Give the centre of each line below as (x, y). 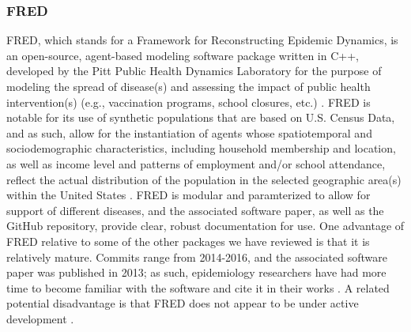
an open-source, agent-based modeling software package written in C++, (183, 55)
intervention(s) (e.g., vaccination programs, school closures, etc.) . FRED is (189, 102)
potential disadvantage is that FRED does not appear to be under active (183, 303)
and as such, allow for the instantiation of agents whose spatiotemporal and (189, 132)
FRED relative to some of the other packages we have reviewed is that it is (188, 241)
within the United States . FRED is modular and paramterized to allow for (189, 195)
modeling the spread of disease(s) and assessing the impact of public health (189, 86)
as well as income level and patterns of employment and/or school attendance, (196, 163)
